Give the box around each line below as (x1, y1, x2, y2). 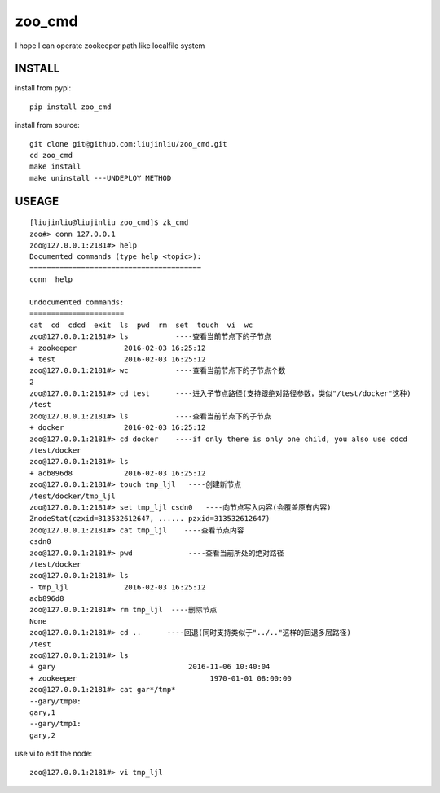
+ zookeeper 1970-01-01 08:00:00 (29, 673, 293, 683)
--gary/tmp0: (29, 696, 81, 706)
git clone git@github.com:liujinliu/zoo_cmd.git (29, 139, 227, 148)
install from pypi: (15, 83, 72, 93)
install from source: (15, 120, 81, 130)
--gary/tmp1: (29, 719, 81, 729)
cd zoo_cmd (29, 151, 73, 160)
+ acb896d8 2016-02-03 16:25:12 (29, 468, 206, 478)
